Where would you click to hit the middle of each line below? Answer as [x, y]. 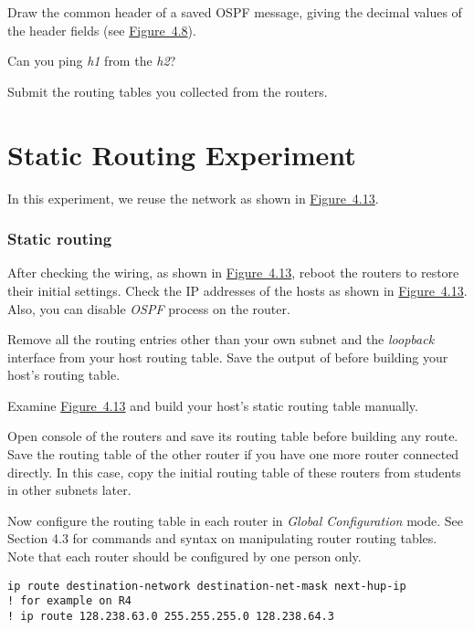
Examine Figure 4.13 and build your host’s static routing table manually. [213, 405]
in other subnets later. [69, 490]
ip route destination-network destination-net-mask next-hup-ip [207, 586]
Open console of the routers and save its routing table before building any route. [233, 436]
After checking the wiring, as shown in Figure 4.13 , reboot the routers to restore [233, 273]
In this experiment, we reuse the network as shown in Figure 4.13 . [193, 198]
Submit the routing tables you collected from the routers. [168, 91]
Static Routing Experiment [182, 154]
